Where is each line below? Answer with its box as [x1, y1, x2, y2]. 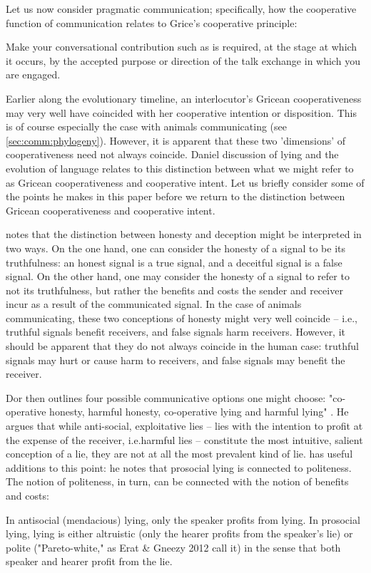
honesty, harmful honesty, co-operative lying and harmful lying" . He [49, 404, 349, 419]
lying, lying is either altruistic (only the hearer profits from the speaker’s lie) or [6, 526, 353, 541]
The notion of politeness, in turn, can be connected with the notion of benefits [6, 474, 349, 489]
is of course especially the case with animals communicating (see [6, 119, 287, 134]
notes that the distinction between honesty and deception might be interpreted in [6, 227, 362, 242]
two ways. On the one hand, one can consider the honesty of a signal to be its [6, 240, 345, 255]
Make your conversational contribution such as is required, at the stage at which [6, 39, 357, 54]
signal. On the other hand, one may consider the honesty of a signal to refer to [6, 269, 350, 284]
